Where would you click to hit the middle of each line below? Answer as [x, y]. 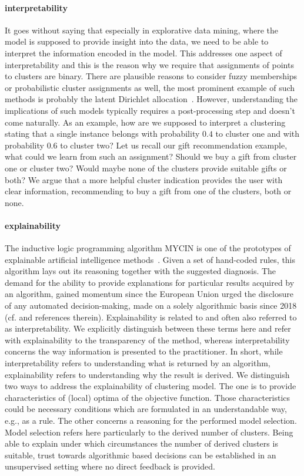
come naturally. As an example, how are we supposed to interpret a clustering [145, 122]
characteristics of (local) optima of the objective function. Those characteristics [148, 397]
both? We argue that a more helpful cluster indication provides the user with [144, 179]
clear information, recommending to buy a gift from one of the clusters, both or [148, 191]
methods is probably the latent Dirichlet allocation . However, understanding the [151, 99]
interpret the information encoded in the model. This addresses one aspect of [143, 53]
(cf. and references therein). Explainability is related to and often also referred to [151, 317]
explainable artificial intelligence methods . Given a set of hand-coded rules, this [150, 259]
